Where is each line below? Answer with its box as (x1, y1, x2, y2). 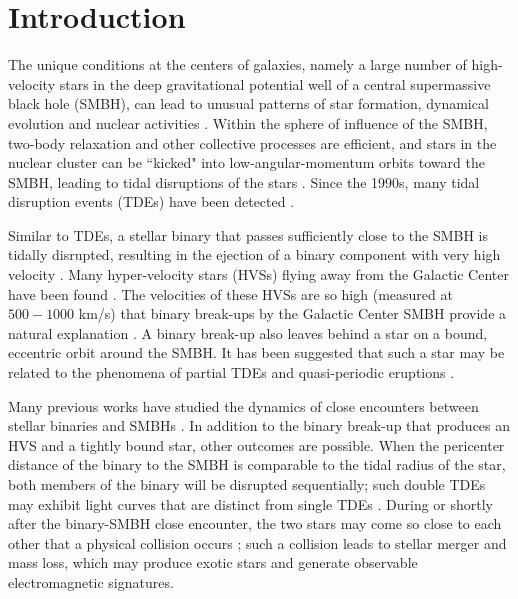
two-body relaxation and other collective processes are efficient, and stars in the (8, 132, 497, 153)
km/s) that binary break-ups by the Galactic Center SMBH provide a (78, 303, 507, 324)
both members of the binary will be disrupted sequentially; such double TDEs (8, 474, 486, 494)
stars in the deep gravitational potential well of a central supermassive (59, 73, 491, 94)
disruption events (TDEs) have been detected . (8, 191, 295, 212)
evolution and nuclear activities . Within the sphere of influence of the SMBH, (8, 112, 488, 133)
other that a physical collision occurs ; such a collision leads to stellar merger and (8, 532, 507, 553)
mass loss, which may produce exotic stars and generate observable (8, 552, 418, 573)
